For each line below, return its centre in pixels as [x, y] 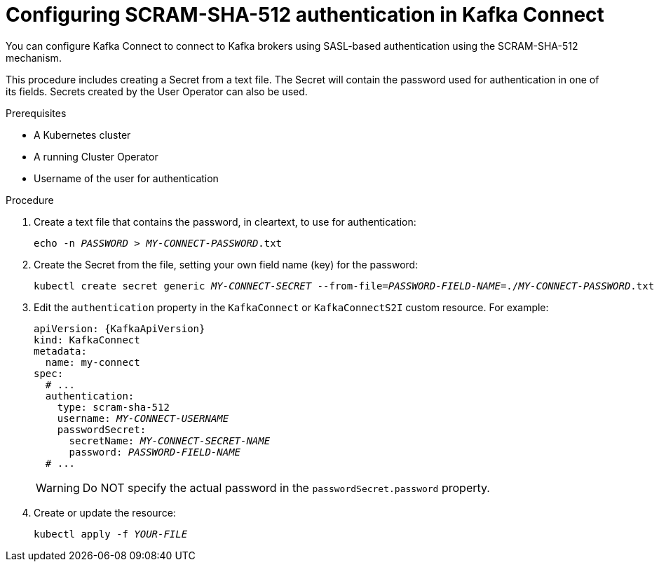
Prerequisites [36, 113]
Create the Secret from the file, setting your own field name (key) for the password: [226, 264]
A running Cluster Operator [96, 156]
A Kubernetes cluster [82, 135]
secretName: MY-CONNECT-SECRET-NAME [170, 440]
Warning [58, 487]
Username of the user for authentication [126, 178]
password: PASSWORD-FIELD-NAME [155, 452]
